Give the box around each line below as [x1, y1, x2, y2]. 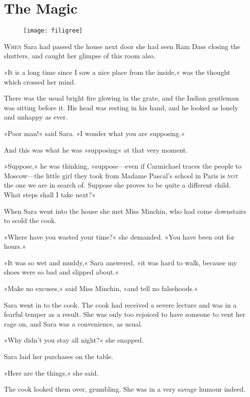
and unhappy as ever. [4, 112, 68, 122]
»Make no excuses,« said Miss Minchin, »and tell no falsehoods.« [4, 283, 198, 293]
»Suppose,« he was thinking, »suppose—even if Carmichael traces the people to [4, 161, 242, 171]
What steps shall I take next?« [4, 189, 96, 199]
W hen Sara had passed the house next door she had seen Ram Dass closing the [4, 41, 240, 51]
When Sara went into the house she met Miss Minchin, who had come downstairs [4, 206, 247, 216]
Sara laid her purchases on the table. [4, 351, 113, 362]
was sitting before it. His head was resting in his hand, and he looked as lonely [4, 102, 238, 112]
